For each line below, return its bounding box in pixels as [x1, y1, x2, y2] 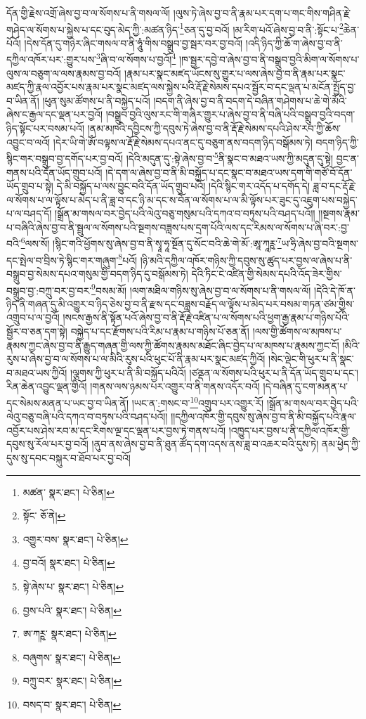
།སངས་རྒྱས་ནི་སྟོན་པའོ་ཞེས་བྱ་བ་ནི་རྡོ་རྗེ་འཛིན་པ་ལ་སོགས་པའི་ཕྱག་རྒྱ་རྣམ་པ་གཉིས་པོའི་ [63, 310, 350, 325]
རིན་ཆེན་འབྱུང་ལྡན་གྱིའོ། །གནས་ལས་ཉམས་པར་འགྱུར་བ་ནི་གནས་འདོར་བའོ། [6, 379, 260, 394]
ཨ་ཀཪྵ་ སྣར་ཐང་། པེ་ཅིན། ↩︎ [22, 626, 117, 641]
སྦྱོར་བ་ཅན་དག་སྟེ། [6, 324, 67, 338]
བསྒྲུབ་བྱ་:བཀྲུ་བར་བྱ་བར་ [6, 283, 92, 297]
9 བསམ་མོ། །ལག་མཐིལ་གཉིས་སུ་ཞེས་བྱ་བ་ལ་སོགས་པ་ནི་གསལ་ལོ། [91, 280, 311, 297]
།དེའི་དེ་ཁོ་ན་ [314, 283, 356, 297]
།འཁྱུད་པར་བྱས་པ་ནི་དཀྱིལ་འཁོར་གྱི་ [228, 422, 351, 437]
